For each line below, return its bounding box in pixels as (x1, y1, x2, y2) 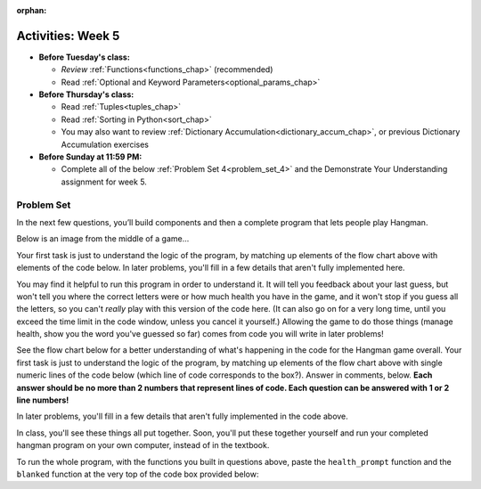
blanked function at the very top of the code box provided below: (16, 469, 259, 479)
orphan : (16, 5, 47, 15)
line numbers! (16, 395, 69, 405)
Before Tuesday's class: (38, 52, 131, 62)
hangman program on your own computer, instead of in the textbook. (16, 440, 270, 451)
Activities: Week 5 (16, 28, 120, 44)
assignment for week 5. (61, 176, 147, 187)
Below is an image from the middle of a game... (16, 233, 190, 244)
